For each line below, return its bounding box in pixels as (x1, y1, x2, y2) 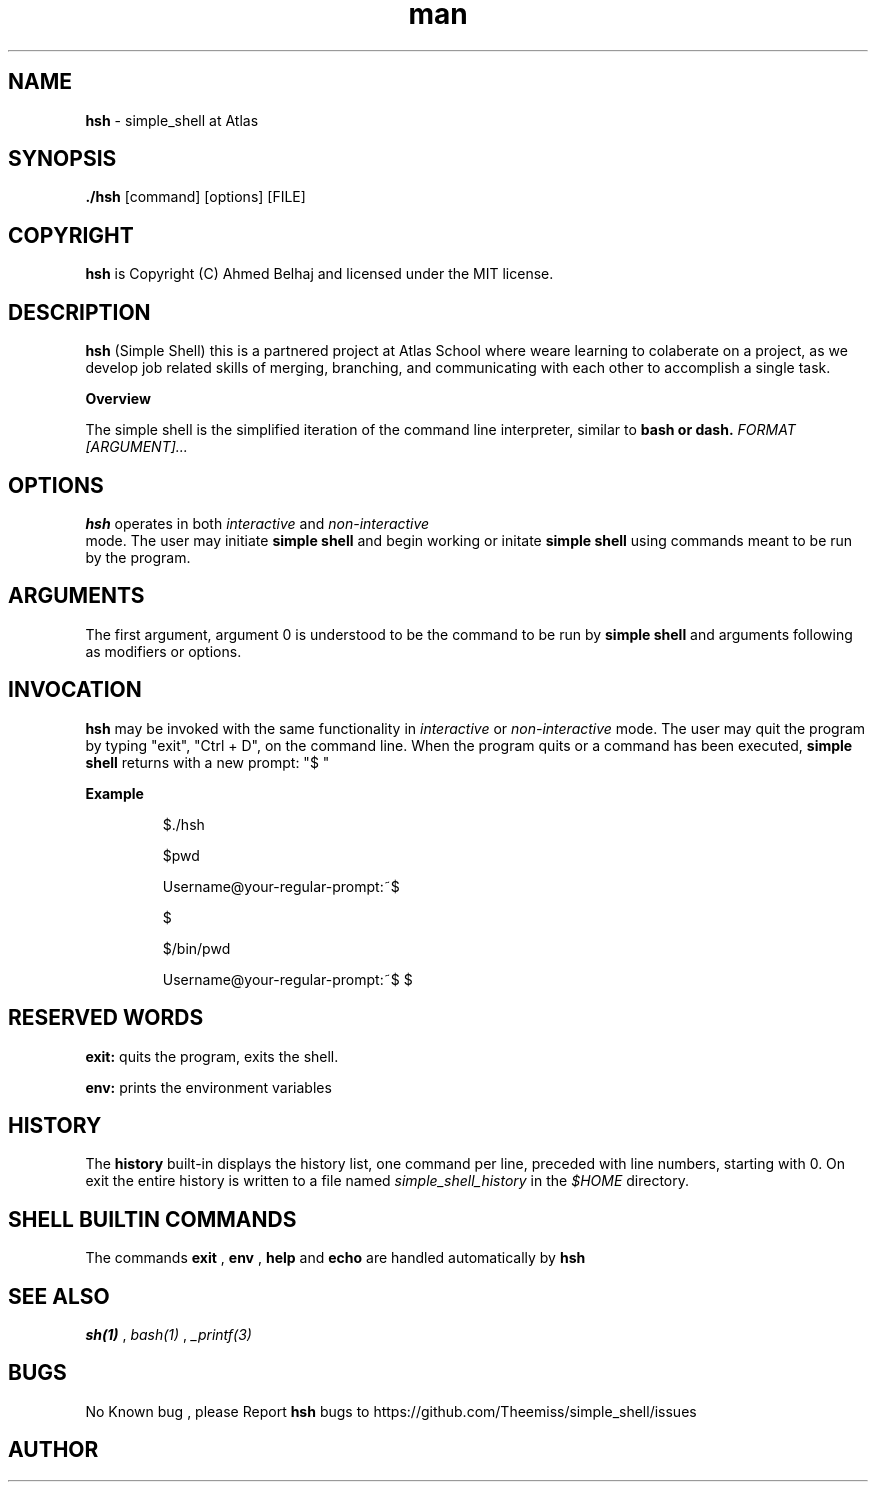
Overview (85, 390, 151, 408)
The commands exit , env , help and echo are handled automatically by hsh (85, 1249, 586, 1267)
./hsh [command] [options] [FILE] (85, 188, 306, 206)
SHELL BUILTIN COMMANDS (8, 1206, 297, 1232)
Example (85, 784, 144, 802)
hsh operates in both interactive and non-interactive (85, 514, 430, 532)
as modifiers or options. (85, 642, 242, 660)
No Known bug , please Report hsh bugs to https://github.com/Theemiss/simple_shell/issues (85, 1402, 697, 1420)
